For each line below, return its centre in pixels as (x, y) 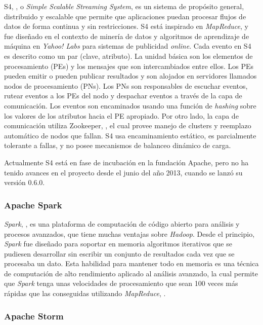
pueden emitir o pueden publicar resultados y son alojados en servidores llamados (130, 76)
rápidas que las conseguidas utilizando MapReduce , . (85, 293)
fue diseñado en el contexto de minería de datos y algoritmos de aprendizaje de (127, 36)
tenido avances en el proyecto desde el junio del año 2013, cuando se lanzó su (123, 172)
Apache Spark (33, 205)
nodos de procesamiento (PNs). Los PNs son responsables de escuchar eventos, (126, 85)
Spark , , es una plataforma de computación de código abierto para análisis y (122, 223)
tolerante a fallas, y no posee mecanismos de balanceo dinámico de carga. (118, 145)
